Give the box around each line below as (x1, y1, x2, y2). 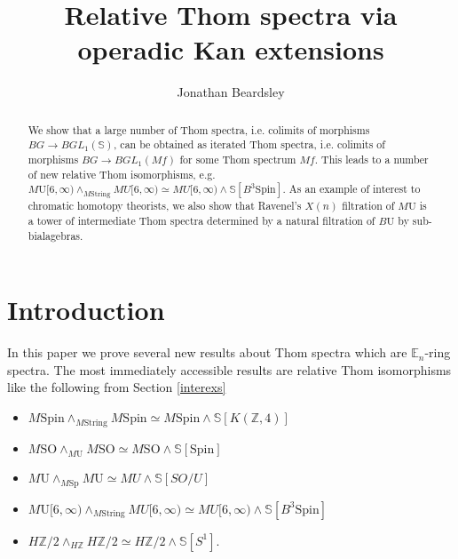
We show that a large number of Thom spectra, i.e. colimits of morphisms (28, 122, 370, 137)
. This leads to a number (314, 152, 429, 167)
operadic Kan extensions (77, 31, 384, 68)
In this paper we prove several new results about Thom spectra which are (7, 343, 407, 362)
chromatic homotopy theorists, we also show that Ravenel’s (28, 198, 302, 213)
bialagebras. (28, 228, 83, 243)
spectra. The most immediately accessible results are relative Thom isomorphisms (7, 360, 452, 379)
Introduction (7, 291, 165, 328)
